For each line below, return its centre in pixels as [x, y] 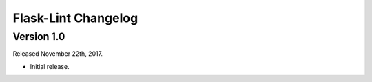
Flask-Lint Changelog [75, 18]
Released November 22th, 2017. [58, 54]
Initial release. [50, 66]
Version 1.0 [39, 37]
